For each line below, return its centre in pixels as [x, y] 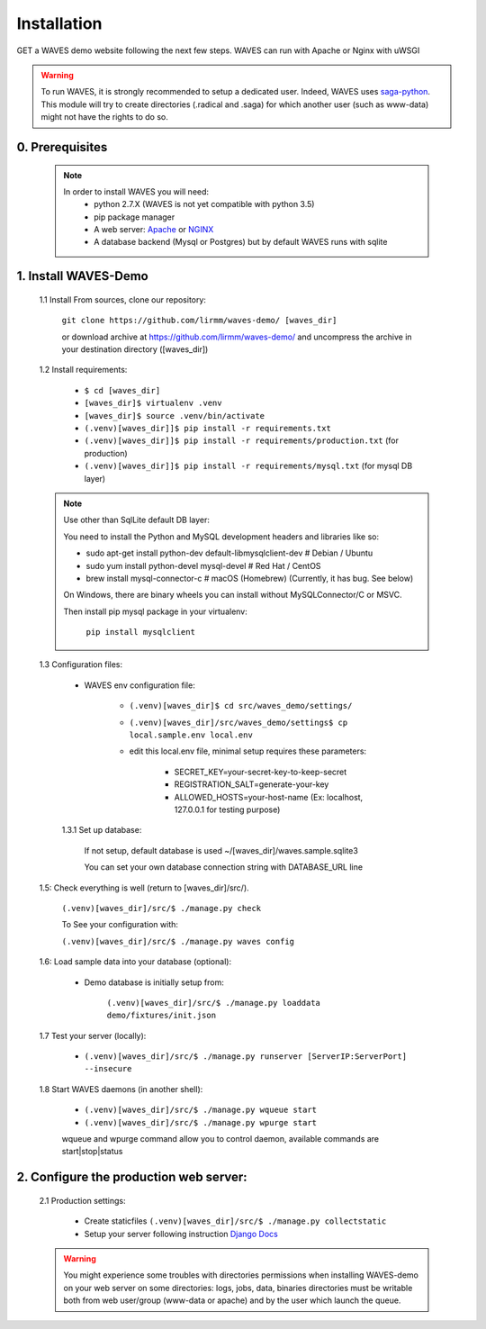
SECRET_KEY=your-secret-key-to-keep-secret [261, 772]
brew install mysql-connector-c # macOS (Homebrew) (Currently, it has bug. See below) [250, 578]
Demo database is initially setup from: [154, 982]
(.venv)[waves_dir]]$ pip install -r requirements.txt [208, 428]
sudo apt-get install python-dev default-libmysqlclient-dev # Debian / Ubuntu [229, 553]
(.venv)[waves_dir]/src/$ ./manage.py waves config [178, 941]
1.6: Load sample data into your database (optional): [135, 962]
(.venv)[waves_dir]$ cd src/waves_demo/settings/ [241, 706]
